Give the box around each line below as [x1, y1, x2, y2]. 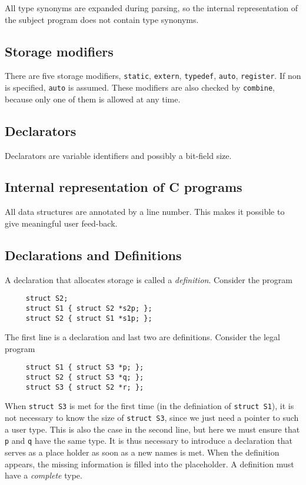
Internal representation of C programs [5, 178, 242, 196]
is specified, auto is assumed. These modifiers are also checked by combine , [5, 81, 275, 94]
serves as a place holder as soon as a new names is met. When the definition [5, 446, 280, 458]
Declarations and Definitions [5, 245, 182, 264]
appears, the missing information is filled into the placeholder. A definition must [5, 457, 294, 470]
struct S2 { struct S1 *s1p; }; [25, 314, 152, 323]
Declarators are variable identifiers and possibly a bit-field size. [5, 149, 232, 161]
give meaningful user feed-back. [5, 217, 118, 229]
